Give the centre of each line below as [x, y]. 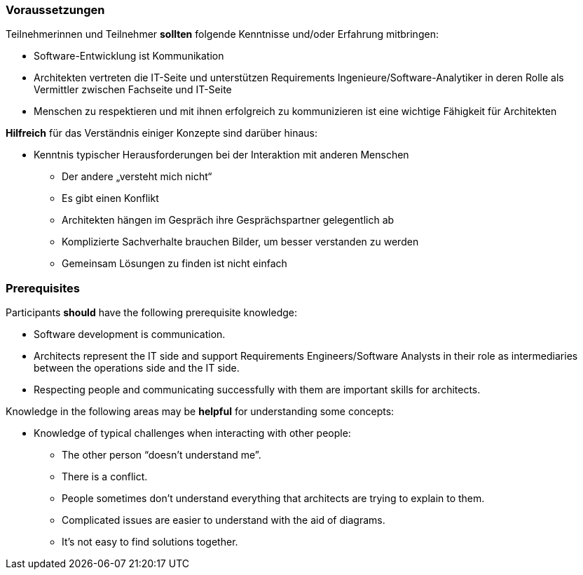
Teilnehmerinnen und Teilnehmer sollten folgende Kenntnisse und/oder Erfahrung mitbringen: [222, 34]
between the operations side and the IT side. [137, 368]
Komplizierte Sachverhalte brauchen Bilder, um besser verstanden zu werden [240, 242]
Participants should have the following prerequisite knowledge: [152, 313]
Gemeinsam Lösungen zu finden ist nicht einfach [174, 264]
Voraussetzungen [55, 10]
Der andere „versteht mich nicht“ [137, 177]
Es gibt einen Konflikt [110, 198]
